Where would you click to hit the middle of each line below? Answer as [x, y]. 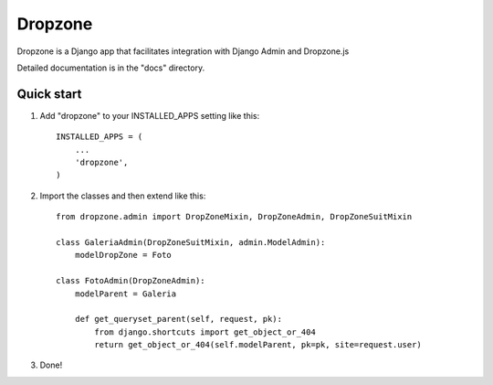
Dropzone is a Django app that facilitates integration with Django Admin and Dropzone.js [183, 51]
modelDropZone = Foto [123, 255]
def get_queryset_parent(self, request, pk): [178, 319]
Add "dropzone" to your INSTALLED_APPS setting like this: [150, 115]
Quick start [49, 94]
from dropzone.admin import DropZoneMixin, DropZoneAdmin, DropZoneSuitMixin [234, 217]
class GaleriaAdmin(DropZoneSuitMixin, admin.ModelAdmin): [191, 242]
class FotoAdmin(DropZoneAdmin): [131, 281]
